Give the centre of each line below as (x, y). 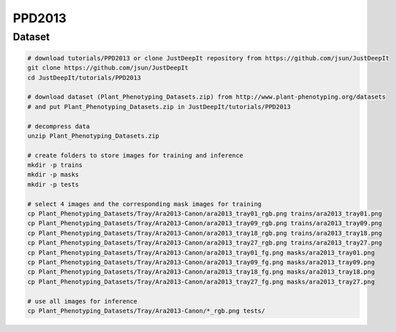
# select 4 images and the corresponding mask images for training (145, 204)
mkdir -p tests (53, 184)
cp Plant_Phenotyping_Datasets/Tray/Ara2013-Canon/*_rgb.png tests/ (146, 310)
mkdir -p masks (53, 175)
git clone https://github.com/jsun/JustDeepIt (108, 68)
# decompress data (59, 126)
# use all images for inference (83, 301)
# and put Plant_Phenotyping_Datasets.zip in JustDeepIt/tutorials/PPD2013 (159, 107)
